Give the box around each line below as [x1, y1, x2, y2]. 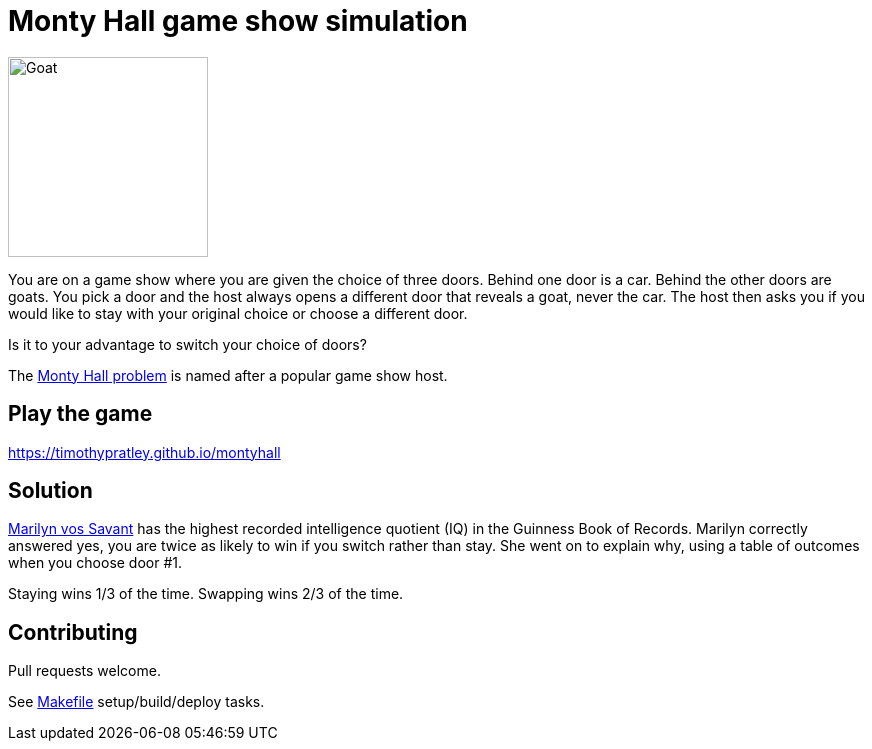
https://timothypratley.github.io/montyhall [8, 443, 281, 461]
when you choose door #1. [8, 554, 183, 572]
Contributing [8, 619, 138, 645]
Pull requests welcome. [8, 662, 161, 680]
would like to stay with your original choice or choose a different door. [8, 304, 468, 322]
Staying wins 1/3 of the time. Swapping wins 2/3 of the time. [8, 585, 404, 603]
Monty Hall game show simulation [8, 4, 468, 38]
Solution [8, 478, 93, 504]
